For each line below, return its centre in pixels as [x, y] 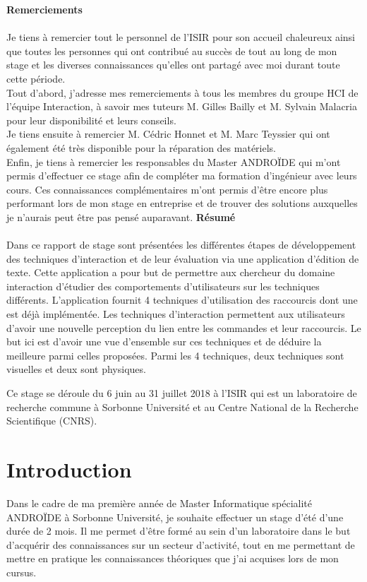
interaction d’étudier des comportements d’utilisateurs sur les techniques [163, 286]
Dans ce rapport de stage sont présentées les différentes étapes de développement [181, 245]
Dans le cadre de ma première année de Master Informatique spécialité [160, 503]
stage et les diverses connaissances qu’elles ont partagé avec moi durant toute [173, 65]
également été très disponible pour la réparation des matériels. [141, 147]
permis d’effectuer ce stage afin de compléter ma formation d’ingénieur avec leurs [182, 176]
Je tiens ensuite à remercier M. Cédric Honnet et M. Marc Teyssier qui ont [168, 134]
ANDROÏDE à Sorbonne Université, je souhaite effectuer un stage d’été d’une [175, 517]
